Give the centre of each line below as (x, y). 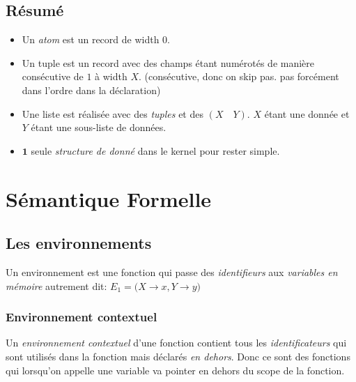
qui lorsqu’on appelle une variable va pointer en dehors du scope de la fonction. (175, 370)
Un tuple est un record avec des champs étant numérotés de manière (168, 62)
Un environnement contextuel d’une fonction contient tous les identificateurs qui (176, 343)
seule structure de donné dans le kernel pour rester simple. (155, 150)
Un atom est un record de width (91, 39)
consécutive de (53, 76)
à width (111, 76)
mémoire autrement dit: (56, 285)
